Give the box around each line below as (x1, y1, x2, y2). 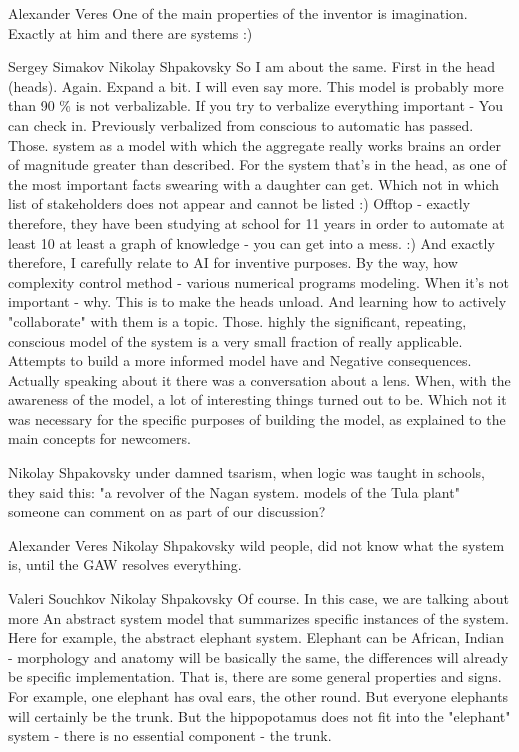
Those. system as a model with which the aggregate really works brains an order (8, 134, 501, 155)
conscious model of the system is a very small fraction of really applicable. (8, 330, 463, 351)
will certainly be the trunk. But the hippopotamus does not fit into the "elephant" (8, 705, 511, 726)
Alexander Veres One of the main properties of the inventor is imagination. (8, 3, 468, 23)
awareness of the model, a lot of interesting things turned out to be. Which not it (8, 389, 507, 410)
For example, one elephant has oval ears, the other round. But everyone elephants (8, 686, 509, 706)
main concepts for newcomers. (8, 428, 191, 449)
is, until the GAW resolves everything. (8, 554, 242, 575)
